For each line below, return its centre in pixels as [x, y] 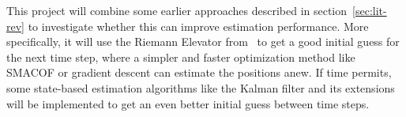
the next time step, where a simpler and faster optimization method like [181, 57]
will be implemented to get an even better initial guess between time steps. [188, 103]
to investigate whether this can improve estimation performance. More [198, 26]
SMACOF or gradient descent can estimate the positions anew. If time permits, [199, 72]
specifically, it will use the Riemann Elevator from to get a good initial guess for [203, 42]
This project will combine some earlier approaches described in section [177, 10]
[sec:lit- [370, 10]
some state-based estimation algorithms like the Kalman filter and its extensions [201, 87]
